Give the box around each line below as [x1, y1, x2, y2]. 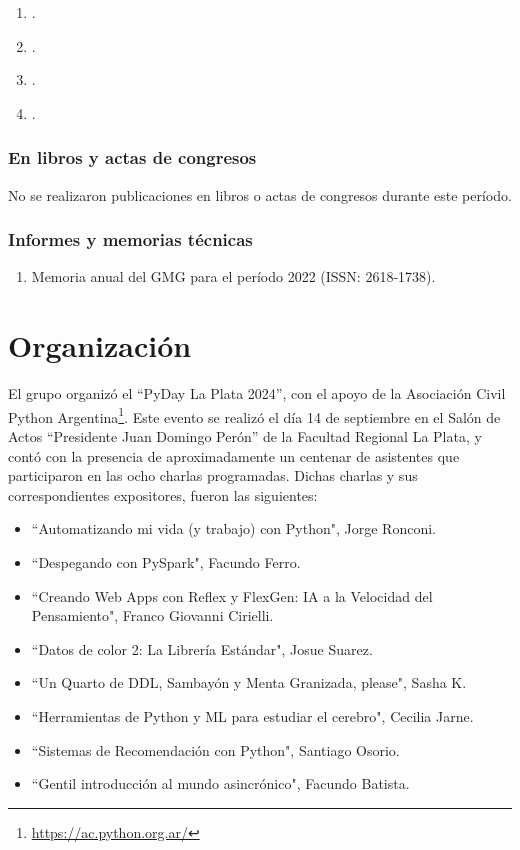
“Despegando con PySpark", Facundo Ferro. [31, 551, 301, 572]
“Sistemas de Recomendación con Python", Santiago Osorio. [31, 739, 400, 760]
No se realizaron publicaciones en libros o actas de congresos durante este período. [8, 184, 512, 205]
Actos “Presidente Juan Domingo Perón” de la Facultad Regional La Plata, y [8, 425, 482, 446]
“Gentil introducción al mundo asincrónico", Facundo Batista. [31, 773, 410, 794]
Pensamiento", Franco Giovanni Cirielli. [31, 605, 274, 626]
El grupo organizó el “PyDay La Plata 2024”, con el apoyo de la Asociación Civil [8, 383, 506, 404]
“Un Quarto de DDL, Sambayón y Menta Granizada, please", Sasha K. [31, 672, 467, 693]
